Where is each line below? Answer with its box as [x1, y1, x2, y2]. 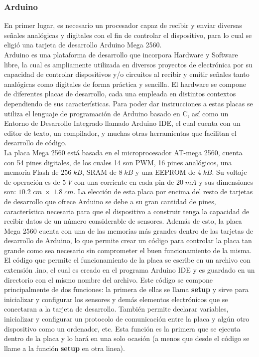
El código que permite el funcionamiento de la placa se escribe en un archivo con [4, 255, 251, 265]
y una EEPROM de [135, 167, 196, 177]
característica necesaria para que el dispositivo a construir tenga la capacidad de [4, 206, 250, 216]
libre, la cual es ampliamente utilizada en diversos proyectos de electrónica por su [4, 59, 253, 69]
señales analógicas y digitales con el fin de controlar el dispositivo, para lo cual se [4, 29, 252, 40]
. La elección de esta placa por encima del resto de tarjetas [73, 186, 253, 197]
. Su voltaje [212, 167, 247, 177]
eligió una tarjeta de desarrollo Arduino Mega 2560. [4, 39, 162, 50]
